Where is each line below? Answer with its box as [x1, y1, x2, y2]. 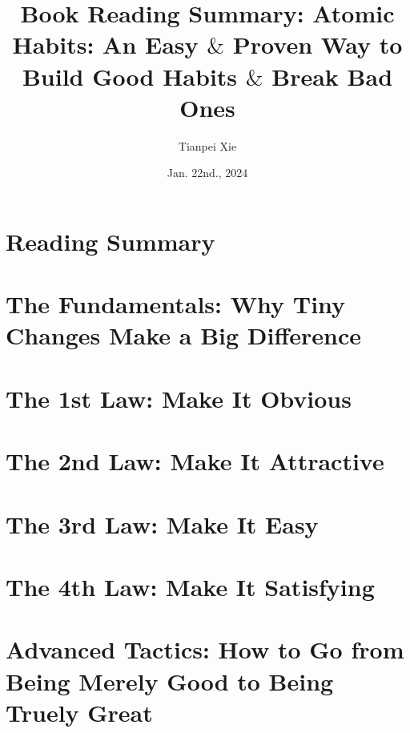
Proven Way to [232, 28, 403, 61]
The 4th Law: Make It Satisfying [6, 570, 375, 602]
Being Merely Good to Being [6, 664, 334, 697]
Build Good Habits [22, 59, 238, 92]
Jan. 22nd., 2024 [167, 164, 248, 181]
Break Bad [271, 59, 393, 92]
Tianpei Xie [178, 137, 237, 154]
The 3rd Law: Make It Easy [6, 507, 319, 540]
